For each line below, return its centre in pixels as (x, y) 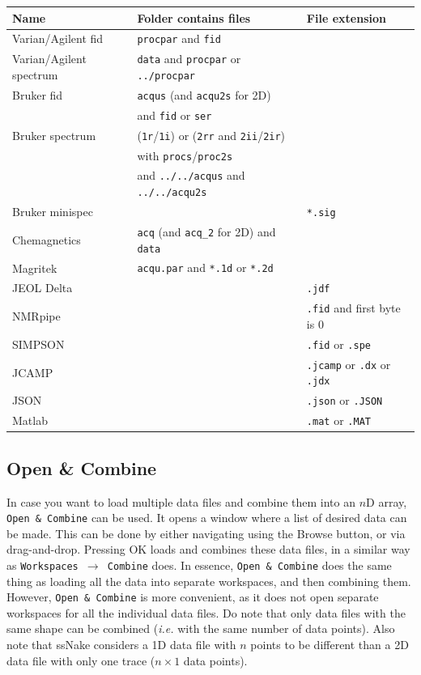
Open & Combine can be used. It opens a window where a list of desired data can (207, 518)
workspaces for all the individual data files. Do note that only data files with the (206, 612)
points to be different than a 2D (330, 645)
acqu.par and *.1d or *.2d (205, 267)
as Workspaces (43, 565)
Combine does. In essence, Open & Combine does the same (249, 565)
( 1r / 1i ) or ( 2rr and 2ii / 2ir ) (211, 135)
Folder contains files (194, 17)
